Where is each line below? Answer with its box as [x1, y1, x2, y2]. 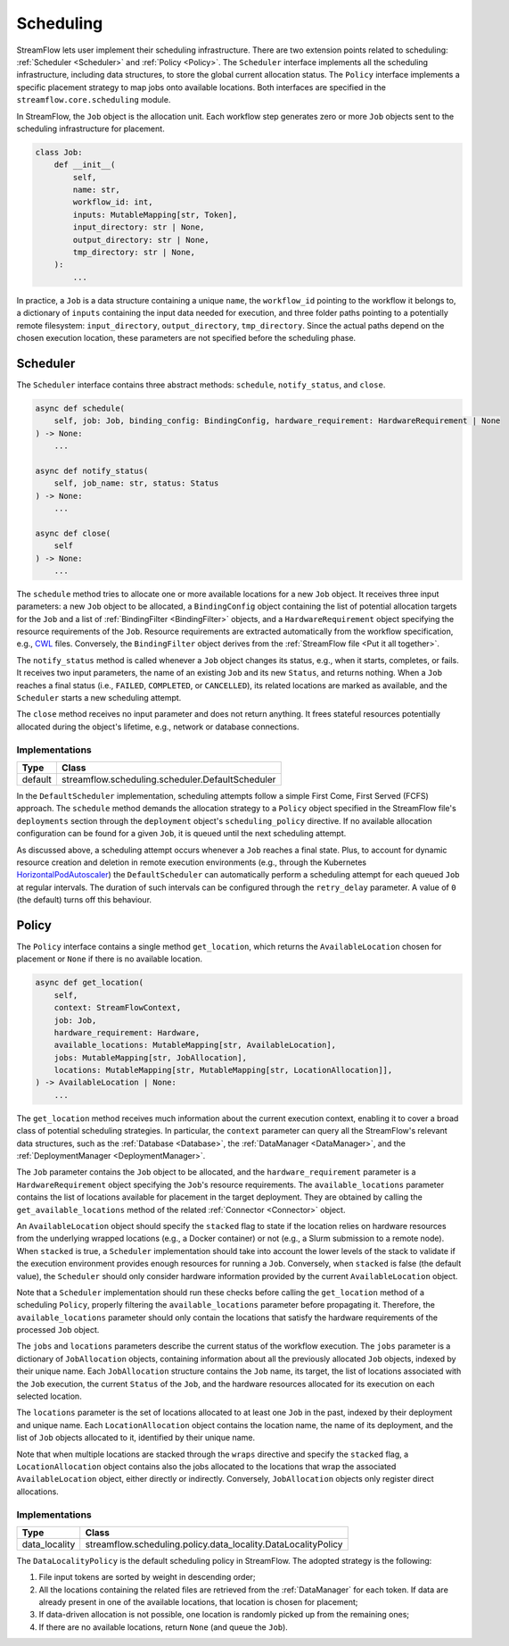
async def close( [35, 528, 111, 538]
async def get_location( [35, 977, 144, 988]
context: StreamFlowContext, [53, 1002, 182, 1013]
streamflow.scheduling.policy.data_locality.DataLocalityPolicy [85, 1538, 343, 1550]
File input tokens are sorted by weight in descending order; [38, 1572, 256, 1583]
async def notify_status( [35, 465, 149, 476]
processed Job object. [16, 1325, 100, 1335]
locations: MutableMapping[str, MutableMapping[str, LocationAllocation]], [53, 1065, 393, 1076]
